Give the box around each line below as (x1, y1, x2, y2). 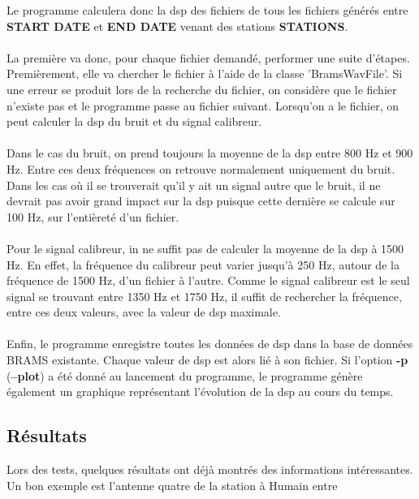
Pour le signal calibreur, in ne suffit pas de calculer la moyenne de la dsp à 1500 (6, 239, 404, 256)
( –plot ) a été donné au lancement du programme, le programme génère (6, 367, 363, 384)
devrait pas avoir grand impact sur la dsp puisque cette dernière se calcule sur (6, 192, 395, 209)
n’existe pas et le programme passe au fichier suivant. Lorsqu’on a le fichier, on (6, 97, 400, 114)
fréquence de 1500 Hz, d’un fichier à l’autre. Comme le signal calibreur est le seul (6, 272, 410, 289)
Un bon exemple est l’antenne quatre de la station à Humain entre (6, 476, 338, 493)
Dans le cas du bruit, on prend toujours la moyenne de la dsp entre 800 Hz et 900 (6, 144, 413, 161)
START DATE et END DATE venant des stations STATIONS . (6, 17, 348, 34)
